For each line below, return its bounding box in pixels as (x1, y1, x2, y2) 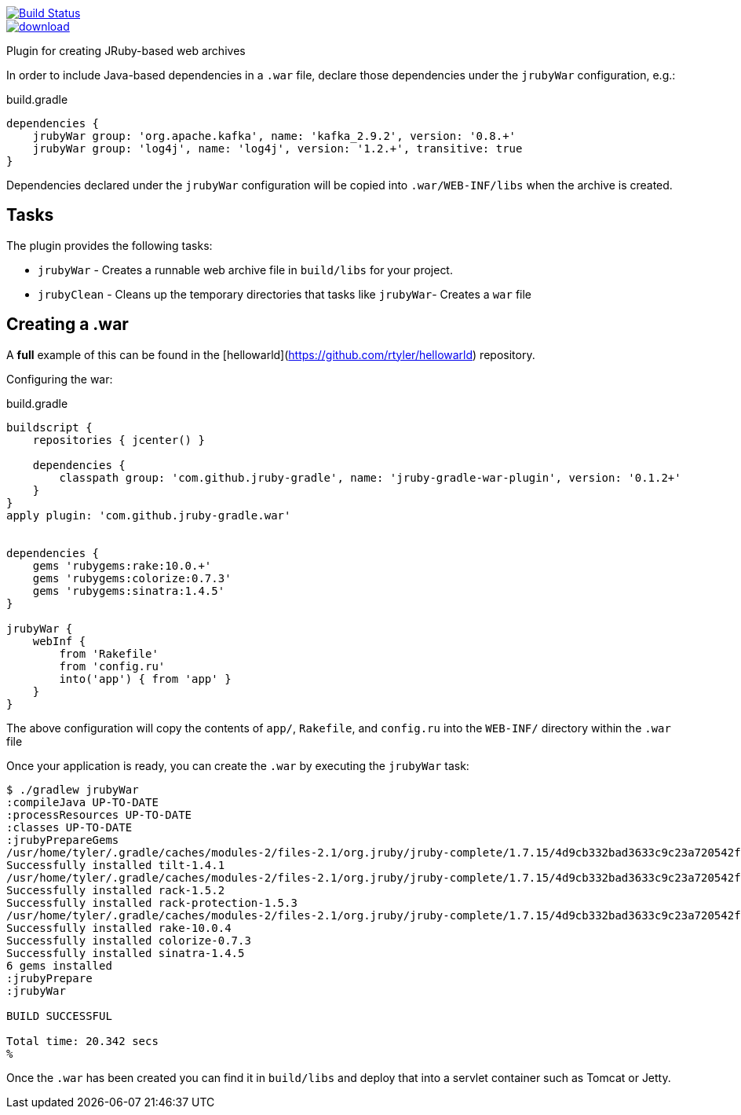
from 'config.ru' (59, 659, 166, 673)
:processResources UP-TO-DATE (6, 808, 192, 821)
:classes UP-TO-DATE (6, 820, 133, 834)
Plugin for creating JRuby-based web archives (6, 44, 246, 57)
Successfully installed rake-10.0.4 (6, 921, 232, 934)
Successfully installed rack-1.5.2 (6, 883, 225, 897)
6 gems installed (6, 959, 112, 972)
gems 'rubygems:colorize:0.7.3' (32, 571, 232, 585)
